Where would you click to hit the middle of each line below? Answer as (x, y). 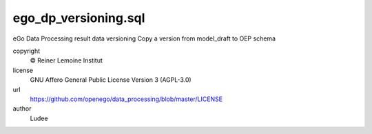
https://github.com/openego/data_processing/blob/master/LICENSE (126, 99)
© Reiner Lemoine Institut (66, 60)
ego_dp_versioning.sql (79, 18)
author (22, 109)
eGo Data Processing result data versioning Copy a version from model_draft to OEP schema (144, 38)
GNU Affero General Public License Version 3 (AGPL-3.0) (111, 80)
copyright (27, 51)
